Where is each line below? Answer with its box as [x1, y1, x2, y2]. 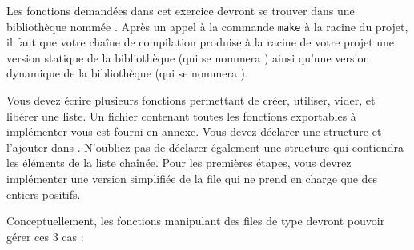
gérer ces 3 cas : [6, 228, 84, 244]
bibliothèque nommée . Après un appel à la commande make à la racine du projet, [6, 18, 408, 34]
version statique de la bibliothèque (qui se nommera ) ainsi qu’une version [6, 49, 370, 65]
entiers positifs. [6, 185, 81, 202]
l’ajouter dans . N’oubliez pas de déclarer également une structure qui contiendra [6, 138, 404, 155]
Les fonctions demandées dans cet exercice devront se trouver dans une [6, 2, 355, 18]
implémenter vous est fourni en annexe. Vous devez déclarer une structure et [6, 123, 382, 140]
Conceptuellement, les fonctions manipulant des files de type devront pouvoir [6, 212, 385, 229]
